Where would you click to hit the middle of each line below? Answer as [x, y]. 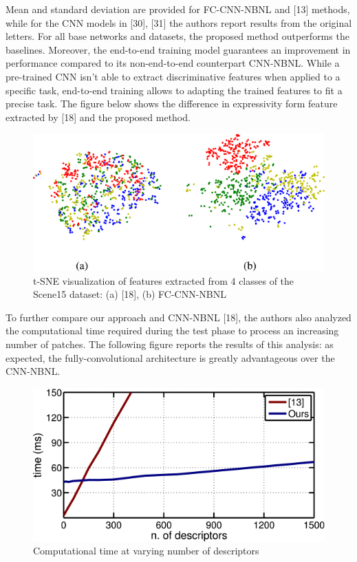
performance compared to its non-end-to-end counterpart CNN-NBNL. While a [173, 63]
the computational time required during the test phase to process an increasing [172, 331]
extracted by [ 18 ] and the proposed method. [98, 117]
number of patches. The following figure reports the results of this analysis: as [170, 344]
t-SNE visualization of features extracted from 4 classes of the [164, 280]
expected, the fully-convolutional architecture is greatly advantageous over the [170, 357]
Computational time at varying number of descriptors [146, 551]
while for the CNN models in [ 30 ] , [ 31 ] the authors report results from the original [179, 22]
